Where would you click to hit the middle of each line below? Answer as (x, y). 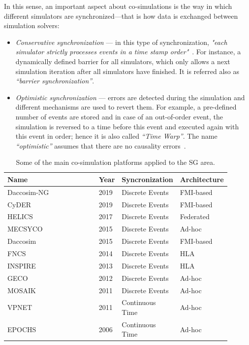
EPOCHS (22, 329)
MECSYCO (25, 229)
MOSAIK (22, 290)
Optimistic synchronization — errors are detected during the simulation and (130, 97)
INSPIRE (22, 265)
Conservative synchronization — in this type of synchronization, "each (121, 42)
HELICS (20, 216)
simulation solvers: (32, 25)
